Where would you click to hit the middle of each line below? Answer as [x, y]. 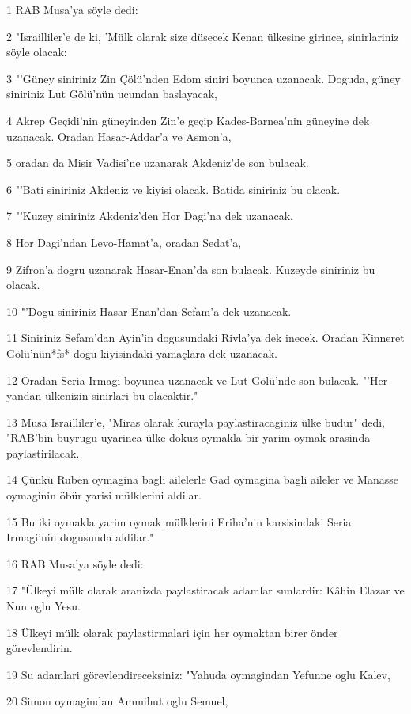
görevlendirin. [40, 648]
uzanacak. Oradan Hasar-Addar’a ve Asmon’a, [119, 136]
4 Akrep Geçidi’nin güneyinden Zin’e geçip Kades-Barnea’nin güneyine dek [188, 120]
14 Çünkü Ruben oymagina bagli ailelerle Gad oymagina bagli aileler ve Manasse [202, 479]
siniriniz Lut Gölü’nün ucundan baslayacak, [112, 94]
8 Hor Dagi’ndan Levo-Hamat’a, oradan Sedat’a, [124, 242]
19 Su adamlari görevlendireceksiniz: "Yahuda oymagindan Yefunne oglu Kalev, [198, 674]
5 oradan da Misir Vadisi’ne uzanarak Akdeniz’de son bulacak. [158, 163]
